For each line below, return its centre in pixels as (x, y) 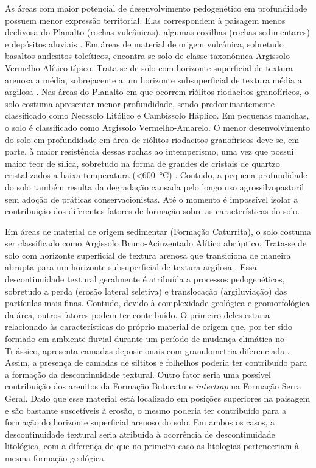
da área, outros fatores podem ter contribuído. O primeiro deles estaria (137, 314)
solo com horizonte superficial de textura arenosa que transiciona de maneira (148, 255)
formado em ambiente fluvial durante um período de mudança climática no (145, 339)
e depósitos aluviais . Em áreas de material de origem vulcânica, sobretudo (144, 44)
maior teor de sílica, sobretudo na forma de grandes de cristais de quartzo (142, 163)
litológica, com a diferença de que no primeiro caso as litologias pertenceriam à (152, 446)
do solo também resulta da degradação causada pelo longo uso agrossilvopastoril (155, 187)
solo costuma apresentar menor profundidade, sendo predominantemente (140, 103)
